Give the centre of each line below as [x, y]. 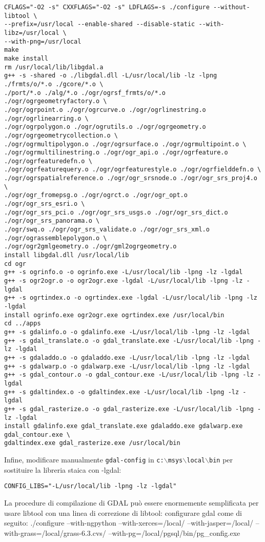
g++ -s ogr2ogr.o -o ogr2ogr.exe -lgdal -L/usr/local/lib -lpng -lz [124, 281]
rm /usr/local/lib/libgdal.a [54, 67]
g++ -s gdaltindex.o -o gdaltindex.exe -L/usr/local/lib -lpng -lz [122, 392]
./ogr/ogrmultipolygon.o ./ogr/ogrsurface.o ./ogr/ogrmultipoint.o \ [125, 144]
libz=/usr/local [32, 33]
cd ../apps [23, 324]
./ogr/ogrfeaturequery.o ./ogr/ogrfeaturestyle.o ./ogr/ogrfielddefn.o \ [133, 170]
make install [26, 58]
